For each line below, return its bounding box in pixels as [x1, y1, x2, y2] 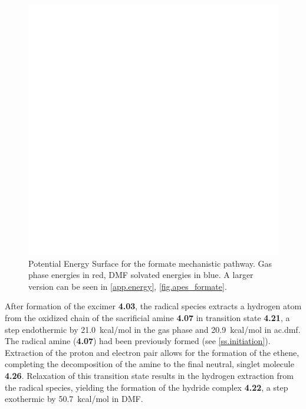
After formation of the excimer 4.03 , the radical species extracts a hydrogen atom [5, 300, 302, 312]
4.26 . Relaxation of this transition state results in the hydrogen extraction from [5, 369, 294, 381]
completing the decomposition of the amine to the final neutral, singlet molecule [5, 358, 294, 370]
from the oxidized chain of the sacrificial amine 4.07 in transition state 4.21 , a [5, 311, 290, 323]
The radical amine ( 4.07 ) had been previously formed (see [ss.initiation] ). [5, 335, 271, 347]
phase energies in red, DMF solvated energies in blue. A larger [28, 269, 254, 281]
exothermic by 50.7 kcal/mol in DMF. [5, 392, 143, 405]
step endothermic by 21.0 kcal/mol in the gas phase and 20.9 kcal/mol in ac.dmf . [5, 323, 301, 335]
